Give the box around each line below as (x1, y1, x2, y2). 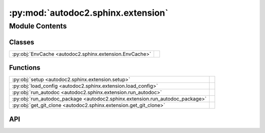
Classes (9, 38, 34, 46)
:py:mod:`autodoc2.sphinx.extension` (9, 7, 169, 18)
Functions (9, 64, 41, 72)
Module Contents (9, 22, 67, 30)
